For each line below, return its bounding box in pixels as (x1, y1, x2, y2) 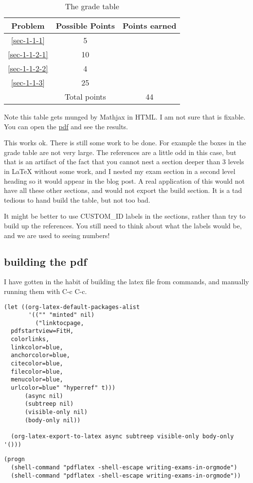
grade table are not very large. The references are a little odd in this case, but (4, 147, 236, 157)
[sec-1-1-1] (11, 34, 45, 46)
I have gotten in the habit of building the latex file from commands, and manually (4, 276, 249, 287)
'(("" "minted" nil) (28, 311, 95, 319)
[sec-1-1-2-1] (8, 49, 48, 60)
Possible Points (55, 20, 115, 31)
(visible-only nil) (24, 409, 88, 416)
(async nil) (24, 392, 63, 399)
